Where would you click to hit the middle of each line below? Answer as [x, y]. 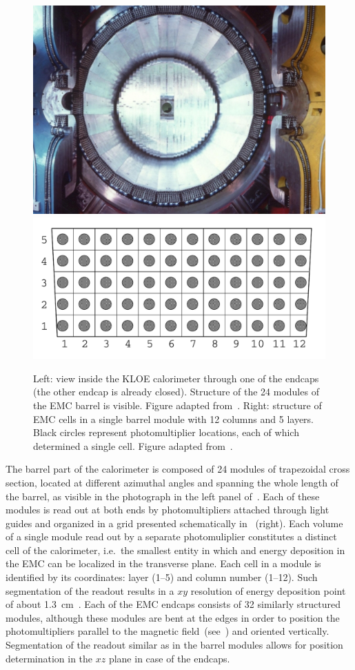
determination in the [49, 658]
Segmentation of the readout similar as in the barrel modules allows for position [174, 645]
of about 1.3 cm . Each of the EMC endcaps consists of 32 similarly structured [173, 604]
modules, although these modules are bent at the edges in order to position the [173, 617]
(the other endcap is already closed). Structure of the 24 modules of [176, 392]
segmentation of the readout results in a [90, 590]
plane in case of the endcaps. [169, 658]
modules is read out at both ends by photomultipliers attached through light [168, 510]
